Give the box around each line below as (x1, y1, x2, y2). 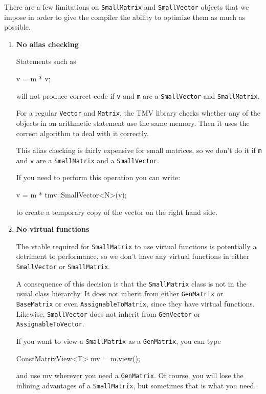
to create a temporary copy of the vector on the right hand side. (16, 206, 217, 217)
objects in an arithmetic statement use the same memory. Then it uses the (16, 117, 250, 128)
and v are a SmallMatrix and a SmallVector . (16, 155, 159, 165)
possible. (4, 21, 31, 32)
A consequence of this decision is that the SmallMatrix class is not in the (16, 278, 247, 289)
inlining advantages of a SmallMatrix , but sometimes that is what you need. (16, 380, 256, 390)
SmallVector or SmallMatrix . (16, 261, 110, 272)
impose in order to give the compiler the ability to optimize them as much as (4, 11, 246, 22)
